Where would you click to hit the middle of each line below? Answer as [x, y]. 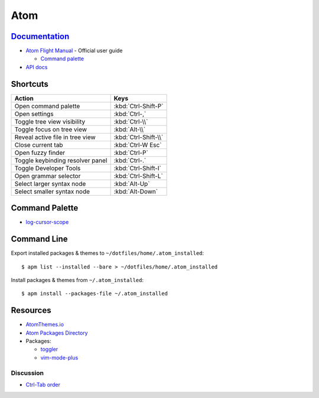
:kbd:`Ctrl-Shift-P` [139, 106]
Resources [31, 310]
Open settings [34, 114]
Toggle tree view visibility [50, 121]
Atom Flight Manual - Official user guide [74, 51]
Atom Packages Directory [57, 333]
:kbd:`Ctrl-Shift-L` [139, 176]
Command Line [39, 239]
